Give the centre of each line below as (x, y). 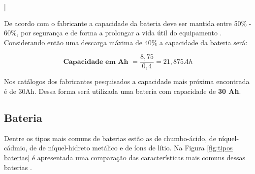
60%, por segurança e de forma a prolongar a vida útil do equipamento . (113, 33)
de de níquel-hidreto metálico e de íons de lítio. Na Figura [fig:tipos (131, 148)
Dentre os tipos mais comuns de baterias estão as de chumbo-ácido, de (110, 138)
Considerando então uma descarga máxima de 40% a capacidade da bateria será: (126, 42)
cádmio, (16, 148)
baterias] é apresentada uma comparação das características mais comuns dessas (125, 158)
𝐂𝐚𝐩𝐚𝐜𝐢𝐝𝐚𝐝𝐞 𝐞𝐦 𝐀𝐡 (96, 62)
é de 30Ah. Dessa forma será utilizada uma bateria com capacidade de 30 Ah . (123, 91)
